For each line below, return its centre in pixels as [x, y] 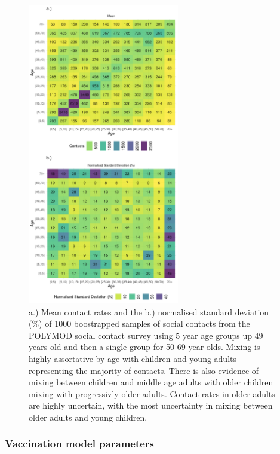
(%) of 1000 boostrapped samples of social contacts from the [139, 323]
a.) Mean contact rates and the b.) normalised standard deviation [149, 312]
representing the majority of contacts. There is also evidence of [144, 370]
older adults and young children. [88, 417]
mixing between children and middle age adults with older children [151, 382]
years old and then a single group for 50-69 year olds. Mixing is [144, 347]
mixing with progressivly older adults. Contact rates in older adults [152, 393]
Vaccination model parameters [80, 444]
